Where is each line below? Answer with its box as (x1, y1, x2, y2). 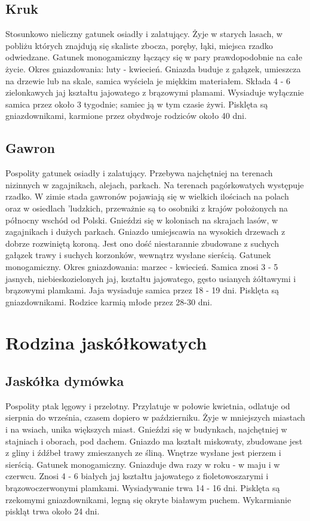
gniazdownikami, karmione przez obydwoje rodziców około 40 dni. (5, 109, 247, 122)
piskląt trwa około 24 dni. (5, 505, 100, 517)
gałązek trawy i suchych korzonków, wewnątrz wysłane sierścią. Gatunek (5, 249, 271, 261)
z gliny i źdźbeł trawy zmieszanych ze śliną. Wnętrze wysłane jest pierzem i (5, 446, 281, 459)
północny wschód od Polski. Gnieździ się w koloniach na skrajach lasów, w (5, 213, 278, 226)
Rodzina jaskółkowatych (5, 330, 207, 355)
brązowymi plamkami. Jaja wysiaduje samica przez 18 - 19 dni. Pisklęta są (5, 284, 280, 296)
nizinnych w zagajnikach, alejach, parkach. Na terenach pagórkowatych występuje (5, 178, 304, 191)
